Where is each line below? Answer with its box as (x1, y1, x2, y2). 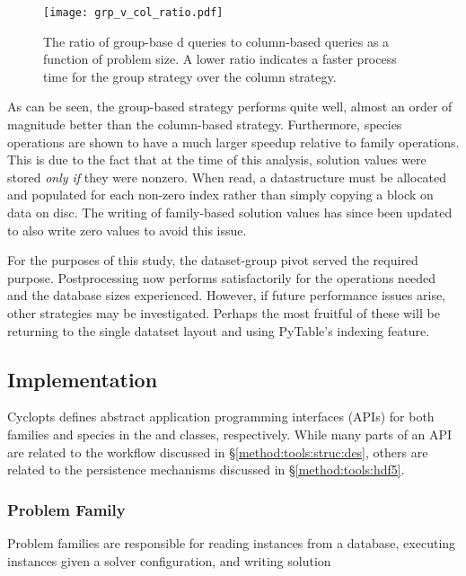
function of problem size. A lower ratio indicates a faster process (43, 49, 397, 68)
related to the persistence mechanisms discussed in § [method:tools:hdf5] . (7, 460, 405, 479)
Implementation (7, 365, 158, 393)
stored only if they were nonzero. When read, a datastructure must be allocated (7, 167, 447, 186)
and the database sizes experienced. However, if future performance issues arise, (7, 286, 446, 305)
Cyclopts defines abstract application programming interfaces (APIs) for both (7, 407, 435, 426)
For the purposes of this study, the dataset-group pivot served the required (7, 251, 418, 270)
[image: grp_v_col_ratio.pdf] (43, 6, 224, 19)
